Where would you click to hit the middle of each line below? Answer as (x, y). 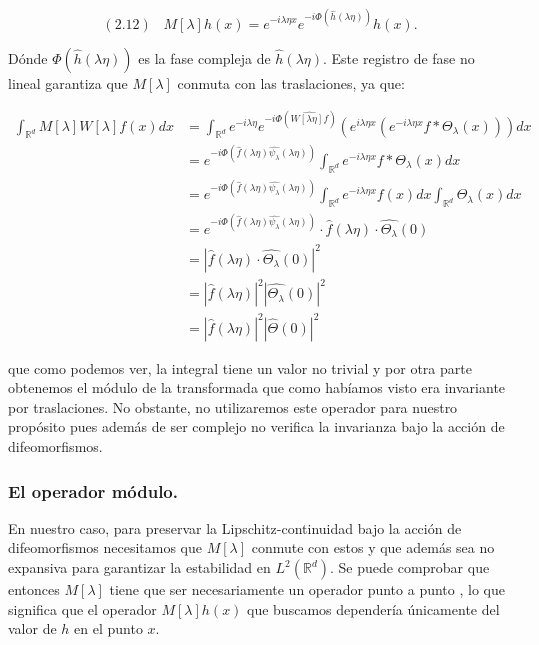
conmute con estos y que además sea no (373, 547)
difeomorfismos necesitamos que (105, 547)
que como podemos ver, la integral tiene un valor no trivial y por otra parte (240, 367)
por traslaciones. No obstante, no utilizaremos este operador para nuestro (233, 406)
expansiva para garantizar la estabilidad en (139, 567)
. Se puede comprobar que (410, 567)
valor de (32, 628)
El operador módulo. (93, 490)
